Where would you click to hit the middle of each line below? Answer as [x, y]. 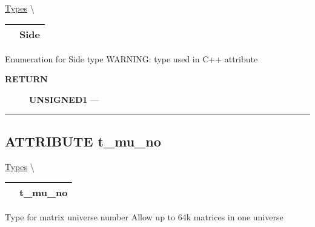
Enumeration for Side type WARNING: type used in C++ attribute [131, 58]
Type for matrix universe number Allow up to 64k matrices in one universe [144, 217]
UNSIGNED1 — [64, 99]
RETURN [26, 79]
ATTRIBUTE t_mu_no [83, 141]
